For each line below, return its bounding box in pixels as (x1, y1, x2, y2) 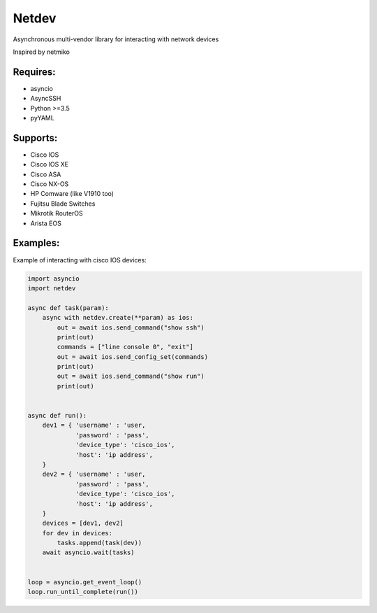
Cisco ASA (30, 170, 61, 178)
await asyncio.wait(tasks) (42, 549, 135, 556)
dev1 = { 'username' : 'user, (42, 421, 146, 430)
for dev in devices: (42, 529, 113, 537)
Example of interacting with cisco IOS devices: (13, 255, 147, 264)
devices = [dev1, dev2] (42, 519, 124, 528)
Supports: (13, 132, 58, 143)
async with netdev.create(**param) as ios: (42, 313, 193, 322)
